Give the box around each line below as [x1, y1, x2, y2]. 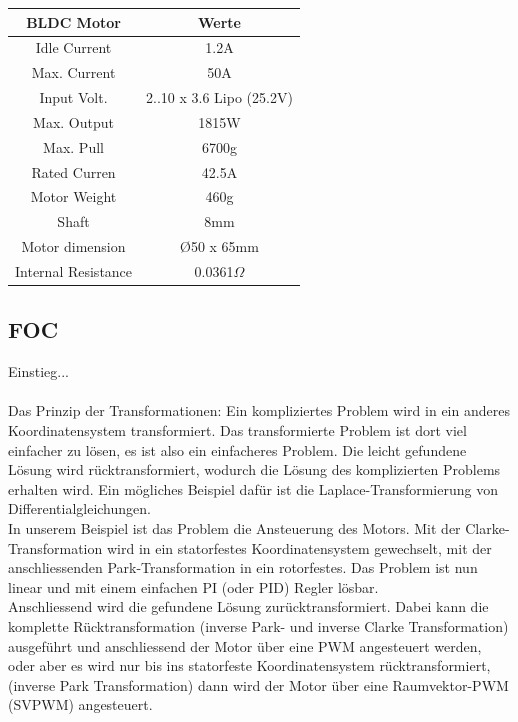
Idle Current [35, 37, 112, 58]
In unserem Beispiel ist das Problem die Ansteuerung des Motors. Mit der [8, 517, 461, 538]
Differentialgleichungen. [8, 498, 151, 519]
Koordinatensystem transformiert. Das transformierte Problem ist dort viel [8, 420, 467, 441]
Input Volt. [39, 87, 108, 108]
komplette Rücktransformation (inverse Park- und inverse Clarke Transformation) [8, 615, 509, 636]
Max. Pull [43, 136, 104, 157]
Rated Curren [31, 161, 116, 182]
